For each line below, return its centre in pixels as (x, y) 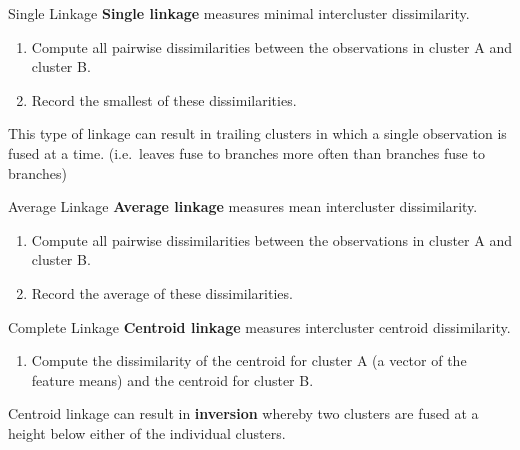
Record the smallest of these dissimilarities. (164, 99)
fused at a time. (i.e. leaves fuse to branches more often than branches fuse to (246, 152)
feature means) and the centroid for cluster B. (172, 379)
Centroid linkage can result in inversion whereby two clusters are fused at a (243, 413)
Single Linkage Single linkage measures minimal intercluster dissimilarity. (239, 13)
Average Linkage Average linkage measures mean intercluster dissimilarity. (243, 206)
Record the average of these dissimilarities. (162, 292)
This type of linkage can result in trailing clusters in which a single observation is (257, 133)
